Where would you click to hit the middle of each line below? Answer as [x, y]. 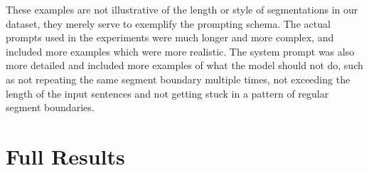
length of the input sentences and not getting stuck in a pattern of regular [167, 93]
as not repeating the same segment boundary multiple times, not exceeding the [178, 79]
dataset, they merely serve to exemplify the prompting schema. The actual [168, 23]
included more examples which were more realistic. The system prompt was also [180, 51]
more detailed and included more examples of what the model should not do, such [184, 65]
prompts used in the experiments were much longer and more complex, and [170, 37]
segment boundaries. [50, 107]
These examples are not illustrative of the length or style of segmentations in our [182, 9]
